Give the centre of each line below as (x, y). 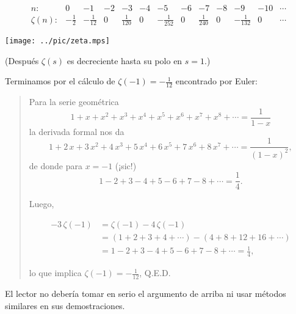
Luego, (42, 204)
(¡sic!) (126, 165)
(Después (22, 60)
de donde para (56, 165)
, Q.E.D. (155, 273)
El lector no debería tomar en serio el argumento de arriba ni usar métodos (146, 294)
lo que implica (55, 273)
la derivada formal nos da (77, 131)
